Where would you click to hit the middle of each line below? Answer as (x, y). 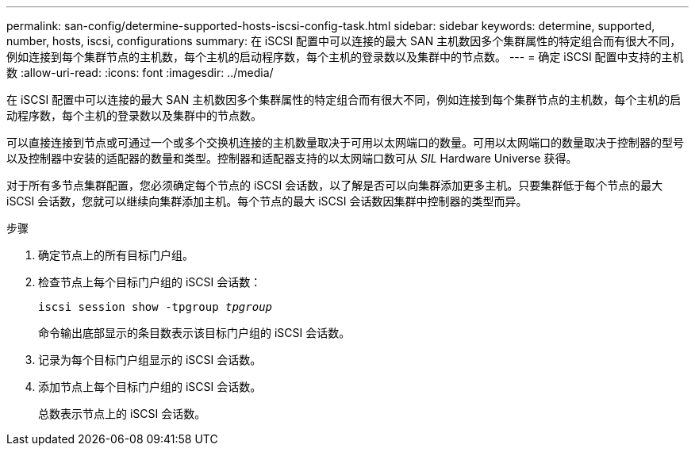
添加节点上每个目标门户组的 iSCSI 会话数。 (150, 387)
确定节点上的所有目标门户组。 (116, 255)
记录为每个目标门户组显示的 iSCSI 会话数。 (150, 360)
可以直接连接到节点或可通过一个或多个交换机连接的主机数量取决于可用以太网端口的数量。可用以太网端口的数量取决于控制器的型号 (345, 142)
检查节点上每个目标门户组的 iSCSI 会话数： (150, 282)
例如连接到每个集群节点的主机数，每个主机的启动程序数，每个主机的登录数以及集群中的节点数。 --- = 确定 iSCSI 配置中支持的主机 (345, 57)
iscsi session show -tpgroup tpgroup (156, 307)
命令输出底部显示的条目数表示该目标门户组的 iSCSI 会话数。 (194, 333)
